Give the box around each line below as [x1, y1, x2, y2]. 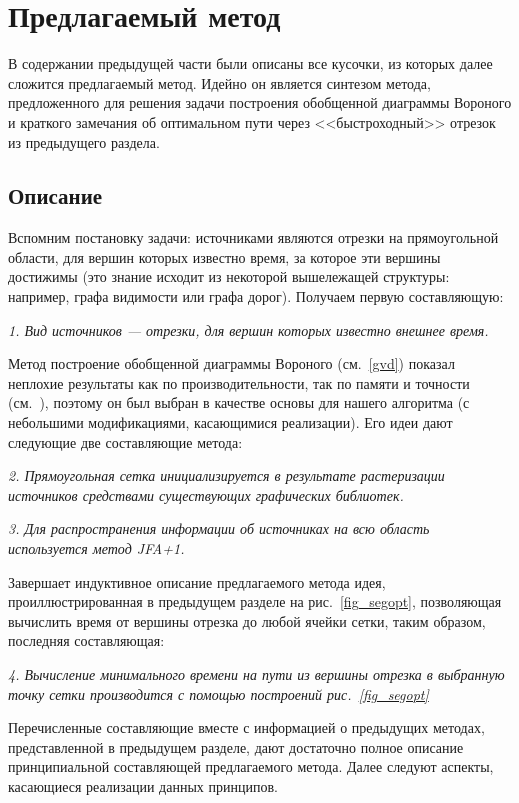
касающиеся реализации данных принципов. [8, 775, 278, 796]
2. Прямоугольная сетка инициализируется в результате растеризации [8, 465, 445, 486]
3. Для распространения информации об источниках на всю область [8, 518, 430, 539]
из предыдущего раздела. [8, 131, 160, 152]
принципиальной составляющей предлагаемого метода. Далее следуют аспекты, [8, 756, 494, 777]
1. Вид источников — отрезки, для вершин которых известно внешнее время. [8, 319, 489, 340]
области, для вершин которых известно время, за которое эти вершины [8, 246, 441, 267]
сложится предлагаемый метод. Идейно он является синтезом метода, [8, 72, 431, 93]
